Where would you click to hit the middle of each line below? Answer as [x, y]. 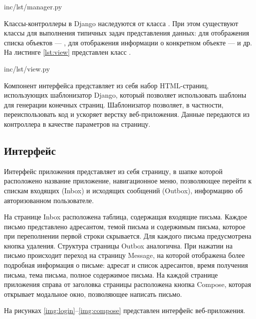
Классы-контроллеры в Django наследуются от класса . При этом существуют [121, 23]
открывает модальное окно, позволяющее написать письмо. [93, 294]
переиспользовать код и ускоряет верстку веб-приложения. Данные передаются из [127, 114]
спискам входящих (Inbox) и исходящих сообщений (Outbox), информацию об [123, 190]
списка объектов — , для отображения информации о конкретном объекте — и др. [128, 42]
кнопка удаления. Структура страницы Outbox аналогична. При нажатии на [118, 245]
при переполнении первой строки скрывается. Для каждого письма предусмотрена [128, 236]
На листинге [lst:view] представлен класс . [68, 52]
